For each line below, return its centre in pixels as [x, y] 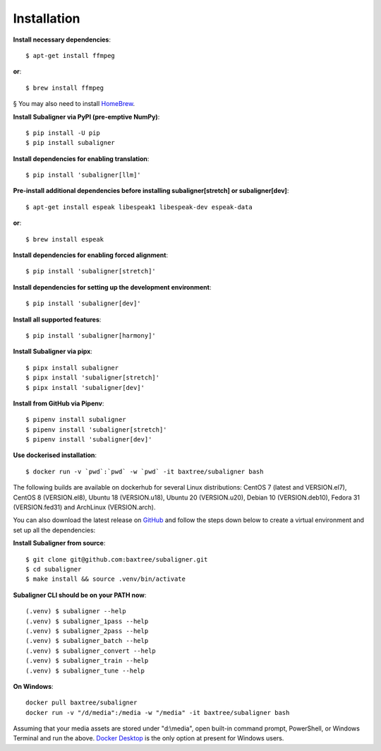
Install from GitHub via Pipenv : [59, 403]
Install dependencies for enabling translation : [81, 158]
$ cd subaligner [54, 569]
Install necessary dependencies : [62, 40]
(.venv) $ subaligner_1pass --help [87, 621]
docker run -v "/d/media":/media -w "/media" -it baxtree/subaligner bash [158, 712]
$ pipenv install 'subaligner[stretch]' [96, 430]
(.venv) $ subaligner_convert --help [91, 651]
